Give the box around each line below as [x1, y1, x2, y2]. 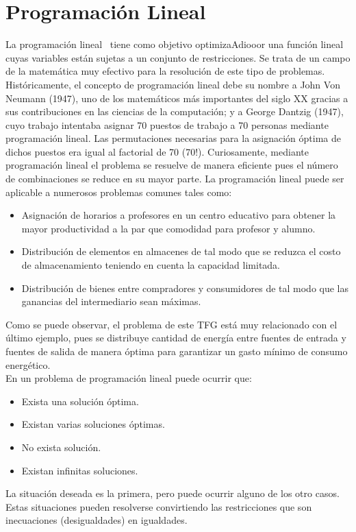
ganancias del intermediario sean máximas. [21, 294, 201, 309]
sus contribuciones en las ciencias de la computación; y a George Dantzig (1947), [5, 104, 344, 119]
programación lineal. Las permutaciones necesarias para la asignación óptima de [5, 131, 341, 145]
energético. [5, 357, 51, 372]
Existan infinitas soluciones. [21, 463, 138, 477]
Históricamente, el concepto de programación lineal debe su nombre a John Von [5, 77, 340, 91]
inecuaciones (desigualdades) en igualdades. [5, 513, 188, 527]
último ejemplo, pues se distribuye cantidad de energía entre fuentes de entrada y [5, 330, 346, 345]
